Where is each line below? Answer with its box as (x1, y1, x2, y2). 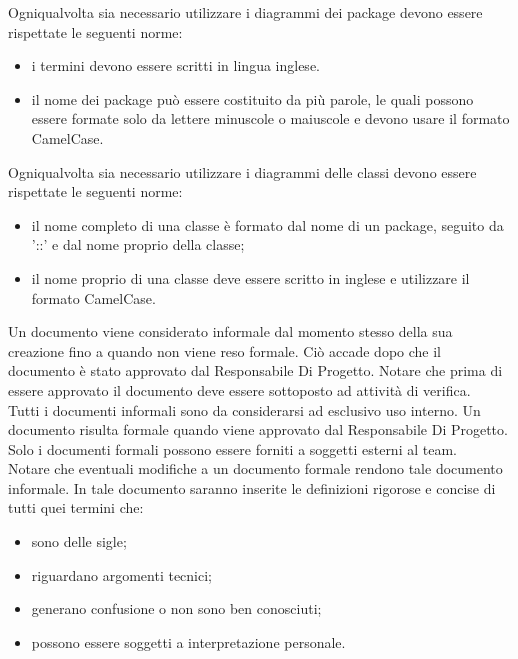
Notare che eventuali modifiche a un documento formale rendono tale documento (8, 458, 503, 479)
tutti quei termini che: (8, 497, 144, 518)
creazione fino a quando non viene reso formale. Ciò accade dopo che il (8, 340, 442, 361)
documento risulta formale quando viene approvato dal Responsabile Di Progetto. (8, 419, 508, 440)
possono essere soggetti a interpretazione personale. (31, 631, 346, 652)
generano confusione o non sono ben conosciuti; (31, 598, 322, 619)
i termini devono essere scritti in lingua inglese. (31, 55, 320, 76)
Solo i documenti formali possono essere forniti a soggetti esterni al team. (8, 438, 457, 459)
